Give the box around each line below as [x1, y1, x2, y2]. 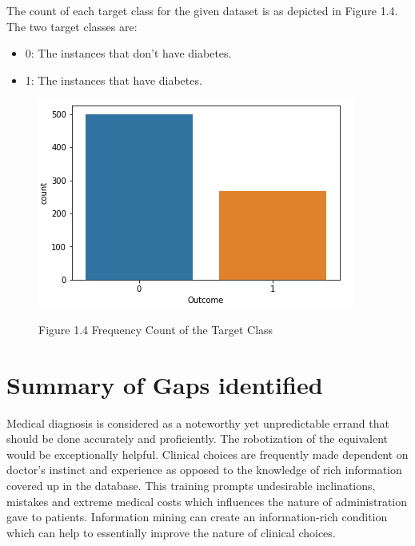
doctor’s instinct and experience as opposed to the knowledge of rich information [6, 461, 402, 478]
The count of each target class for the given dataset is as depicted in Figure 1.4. [6, 2, 398, 18]
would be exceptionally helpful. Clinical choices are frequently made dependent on [6, 445, 409, 462]
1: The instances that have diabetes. [25, 71, 202, 88]
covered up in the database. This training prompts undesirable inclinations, [6, 477, 376, 494]
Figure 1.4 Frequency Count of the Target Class [38, 321, 273, 337]
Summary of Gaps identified [6, 368, 323, 401]
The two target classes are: [6, 18, 138, 34]
